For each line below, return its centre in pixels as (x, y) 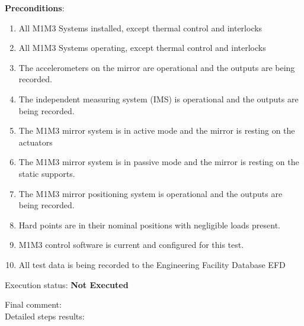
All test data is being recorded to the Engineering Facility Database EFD (152, 264)
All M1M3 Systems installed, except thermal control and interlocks (140, 28)
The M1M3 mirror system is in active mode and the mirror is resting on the (157, 130)
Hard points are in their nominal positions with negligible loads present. (149, 225)
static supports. (47, 173)
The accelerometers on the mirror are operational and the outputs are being (157, 67)
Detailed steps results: (45, 316)
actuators (36, 142)
